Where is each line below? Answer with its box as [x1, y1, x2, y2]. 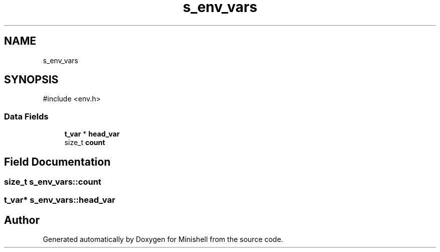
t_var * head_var [64, 130, 120, 139]
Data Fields [4, 111, 49, 121]
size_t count [64, 138, 105, 147]
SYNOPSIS [4, 73, 59, 86]
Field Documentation [4, 155, 111, 168]
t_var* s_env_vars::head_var [4, 195, 116, 205]
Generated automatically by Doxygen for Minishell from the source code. [43, 235, 283, 244]
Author [4, 213, 40, 226]
